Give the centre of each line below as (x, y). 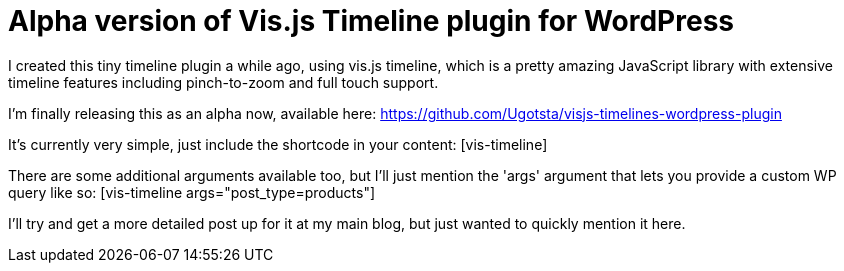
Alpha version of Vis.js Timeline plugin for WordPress (371, 21)
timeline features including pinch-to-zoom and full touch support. (223, 82)
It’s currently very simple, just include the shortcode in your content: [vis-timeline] (278, 144)
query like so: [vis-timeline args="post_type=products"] (192, 192)
